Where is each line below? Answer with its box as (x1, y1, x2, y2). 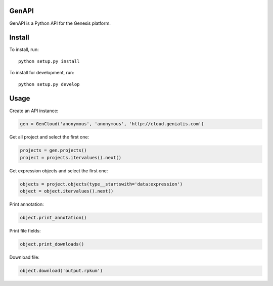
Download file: (9, 254, 40, 260)
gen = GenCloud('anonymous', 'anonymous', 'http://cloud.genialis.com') (20, 121, 204, 127)
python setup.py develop (18, 81, 80, 87)
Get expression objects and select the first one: (9, 167, 108, 174)
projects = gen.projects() (20, 148, 87, 154)
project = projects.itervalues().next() (20, 155, 121, 160)
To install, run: (9, 46, 39, 53)
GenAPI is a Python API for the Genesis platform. (9, 20, 111, 26)
